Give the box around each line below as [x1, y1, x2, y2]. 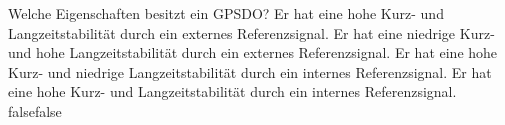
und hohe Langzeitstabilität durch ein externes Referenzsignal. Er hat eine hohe [8, 42, 498, 63]
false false [8, 100, 62, 121]
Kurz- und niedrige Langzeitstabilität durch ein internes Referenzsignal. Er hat [8, 61, 492, 82]
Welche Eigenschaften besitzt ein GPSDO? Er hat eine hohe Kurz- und [8, 3, 444, 23]
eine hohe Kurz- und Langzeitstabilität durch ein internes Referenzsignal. [8, 81, 457, 102]
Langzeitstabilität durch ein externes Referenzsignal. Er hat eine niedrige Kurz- [8, 22, 495, 43]
